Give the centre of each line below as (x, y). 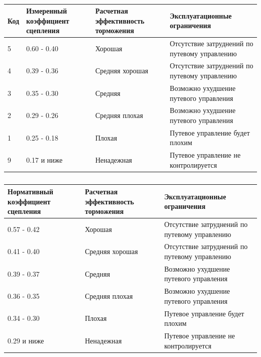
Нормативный (31, 191)
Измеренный (47, 11)
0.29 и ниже (26, 340)
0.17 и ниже (44, 160)
